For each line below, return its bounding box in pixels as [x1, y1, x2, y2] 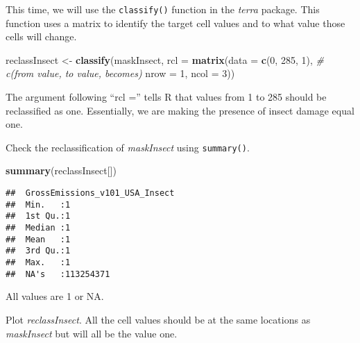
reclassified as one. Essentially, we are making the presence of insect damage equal [6, 103, 354, 117]
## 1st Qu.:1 [6, 211, 71, 221]
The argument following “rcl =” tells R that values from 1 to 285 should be [6, 90, 327, 104]
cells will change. [6, 29, 77, 44]
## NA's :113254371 [6, 269, 110, 279]
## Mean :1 [6, 234, 71, 244]
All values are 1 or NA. [6, 289, 104, 303]
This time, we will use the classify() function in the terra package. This [6, 2, 320, 16]
